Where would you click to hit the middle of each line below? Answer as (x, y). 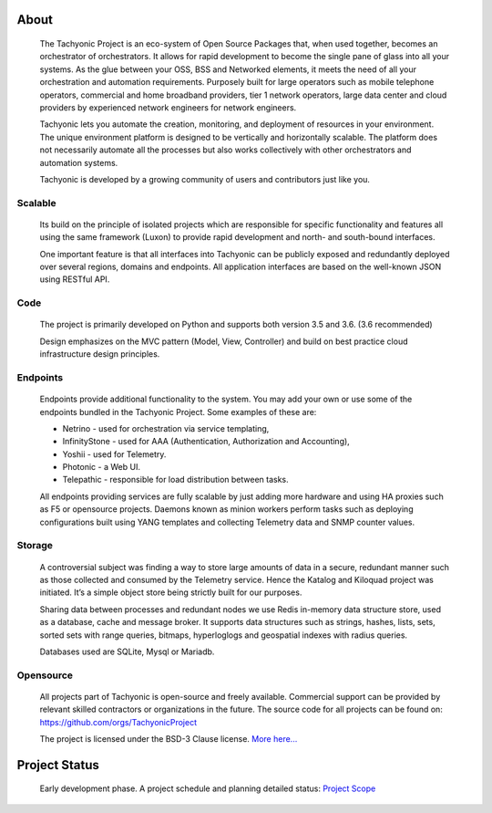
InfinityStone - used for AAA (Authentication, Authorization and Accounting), (206, 442)
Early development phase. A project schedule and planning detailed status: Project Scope (208, 788)
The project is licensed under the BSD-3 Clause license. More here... (169, 739)
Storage (35, 546)
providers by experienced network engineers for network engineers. (168, 107)
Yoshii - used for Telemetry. (114, 454)
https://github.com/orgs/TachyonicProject (118, 722)
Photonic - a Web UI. (102, 467)
